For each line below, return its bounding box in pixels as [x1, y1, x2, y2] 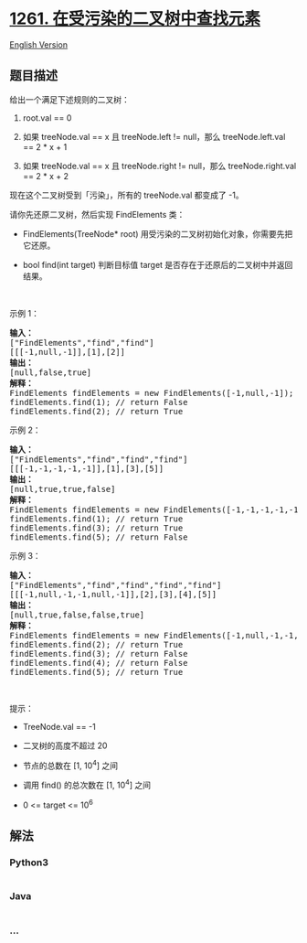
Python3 [9, 856, 48, 869]
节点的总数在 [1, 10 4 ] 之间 [22, 758, 119, 771]
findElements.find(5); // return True [9, 667, 184, 677]
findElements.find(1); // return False [9, 397, 188, 407]
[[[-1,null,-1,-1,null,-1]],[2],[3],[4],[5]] [9, 589, 217, 599]
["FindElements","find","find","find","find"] [9, 580, 222, 590]
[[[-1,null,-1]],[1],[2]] [9, 347, 126, 357]
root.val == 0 [22, 112, 72, 123]
